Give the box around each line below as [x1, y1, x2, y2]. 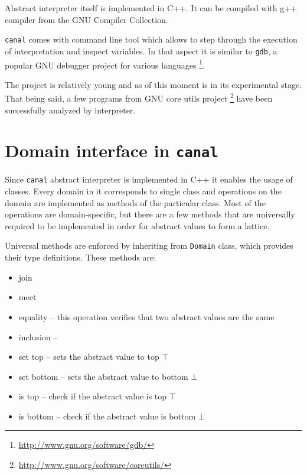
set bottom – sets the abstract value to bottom [18, 370, 188, 382]
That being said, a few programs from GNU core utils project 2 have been [5, 90, 273, 104]
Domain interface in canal [5, 138, 218, 162]
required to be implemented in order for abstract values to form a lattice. [5, 219, 270, 232]
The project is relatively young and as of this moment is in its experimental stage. [5, 78, 302, 90]
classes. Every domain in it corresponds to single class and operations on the [5, 185, 282, 197]
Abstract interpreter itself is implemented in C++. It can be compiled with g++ [5, 2, 298, 14]
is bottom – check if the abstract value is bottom [18, 409, 196, 422]
